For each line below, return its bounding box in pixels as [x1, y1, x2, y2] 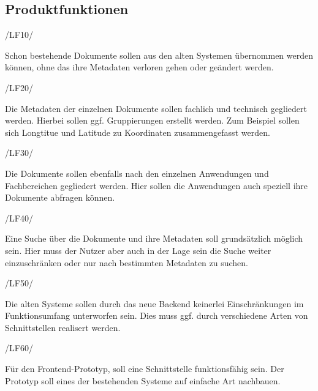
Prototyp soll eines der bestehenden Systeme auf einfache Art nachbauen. [5, 374, 281, 387]
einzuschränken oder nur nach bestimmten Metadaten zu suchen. [5, 256, 249, 269]
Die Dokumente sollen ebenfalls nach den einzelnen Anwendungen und [5, 166, 269, 179]
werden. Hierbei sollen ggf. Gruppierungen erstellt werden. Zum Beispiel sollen [5, 114, 300, 127]
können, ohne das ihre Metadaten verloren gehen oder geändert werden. [5, 61, 274, 73]
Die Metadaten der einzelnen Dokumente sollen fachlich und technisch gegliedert [5, 102, 307, 114]
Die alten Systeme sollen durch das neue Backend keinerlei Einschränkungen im [5, 297, 304, 310]
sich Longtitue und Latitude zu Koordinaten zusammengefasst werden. [5, 125, 270, 138]
